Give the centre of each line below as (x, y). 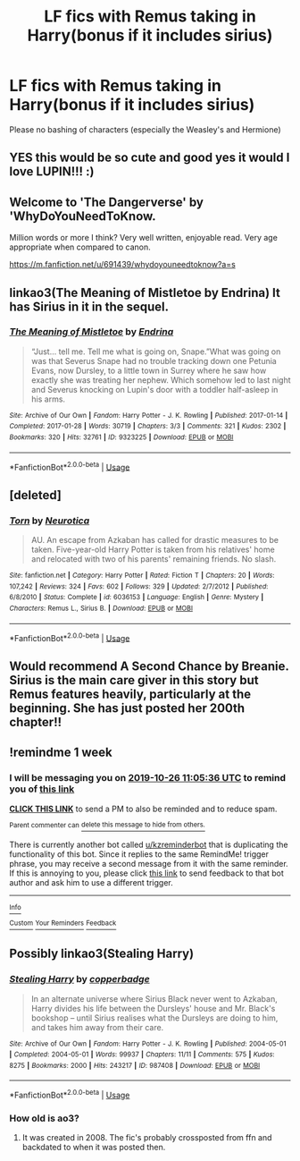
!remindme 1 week (61, 753)
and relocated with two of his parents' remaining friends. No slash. (154, 559)
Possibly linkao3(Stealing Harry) (102, 954)
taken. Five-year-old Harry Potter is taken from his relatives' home (153, 550)
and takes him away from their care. (97, 1027)
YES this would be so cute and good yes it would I (150, 158)
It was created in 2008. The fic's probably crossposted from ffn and (147, 1138)
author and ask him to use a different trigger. (91, 883)
